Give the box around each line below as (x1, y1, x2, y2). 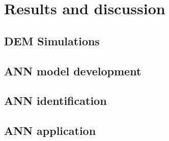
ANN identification (4, 93, 107, 108)
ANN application (4, 123, 96, 138)
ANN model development (4, 63, 142, 78)
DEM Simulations (4, 33, 100, 48)
